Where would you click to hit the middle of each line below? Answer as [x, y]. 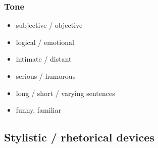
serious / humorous [46, 76]
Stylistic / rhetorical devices [79, 137]
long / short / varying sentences [65, 93]
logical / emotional [45, 42]
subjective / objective [49, 25]
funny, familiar [38, 110]
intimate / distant [44, 59]
